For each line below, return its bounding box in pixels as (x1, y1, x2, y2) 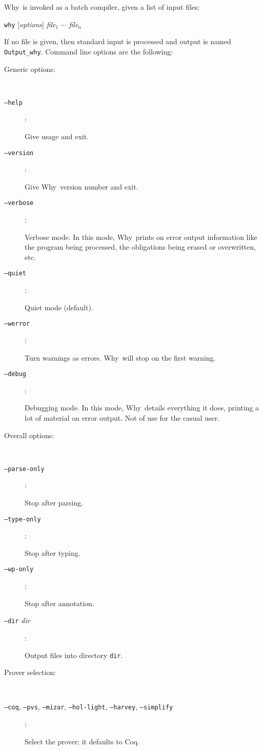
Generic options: (4, 63, 55, 74)
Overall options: (4, 429, 54, 440)
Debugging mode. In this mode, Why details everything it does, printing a (25, 402, 259, 413)
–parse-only (4, 465, 45, 473)
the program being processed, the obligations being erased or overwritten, (25, 241, 256, 252)
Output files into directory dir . (25, 649, 123, 660)
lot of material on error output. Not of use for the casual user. (25, 412, 220, 423)
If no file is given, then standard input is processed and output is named (4, 36, 231, 47)
